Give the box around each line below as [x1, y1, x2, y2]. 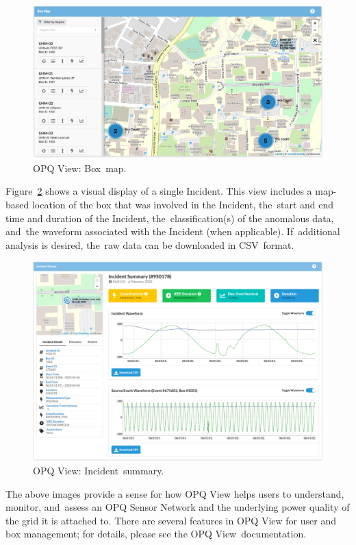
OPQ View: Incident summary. [33, 463, 164, 477]
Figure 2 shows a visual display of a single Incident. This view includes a [5, 184, 312, 198]
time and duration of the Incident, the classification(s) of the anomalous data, [5, 210, 334, 225]
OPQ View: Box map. [33, 160, 127, 175]
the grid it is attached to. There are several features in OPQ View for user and [5, 513, 336, 527]
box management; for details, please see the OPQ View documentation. [5, 526, 307, 541]
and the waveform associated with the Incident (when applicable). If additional [5, 224, 340, 239]
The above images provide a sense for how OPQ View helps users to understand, [5, 486, 344, 500]
